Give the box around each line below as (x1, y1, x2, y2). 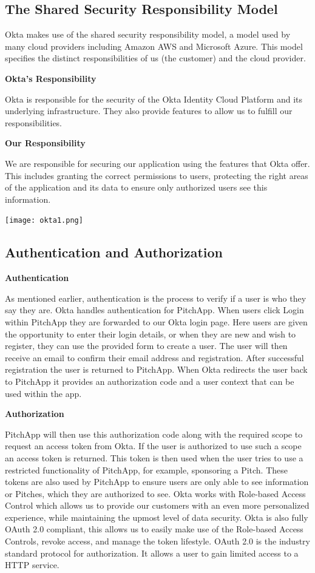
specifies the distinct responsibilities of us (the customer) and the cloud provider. (5, 52, 306, 64)
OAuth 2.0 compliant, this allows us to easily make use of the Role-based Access (5, 523, 303, 535)
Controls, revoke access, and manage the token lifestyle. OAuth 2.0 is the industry (5, 535, 310, 548)
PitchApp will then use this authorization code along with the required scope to (5, 427, 303, 440)
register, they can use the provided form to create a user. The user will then (5, 339, 288, 352)
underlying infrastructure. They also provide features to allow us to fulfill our (5, 104, 293, 117)
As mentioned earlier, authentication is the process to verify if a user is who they (5, 291, 307, 304)
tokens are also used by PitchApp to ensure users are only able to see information (5, 475, 309, 488)
